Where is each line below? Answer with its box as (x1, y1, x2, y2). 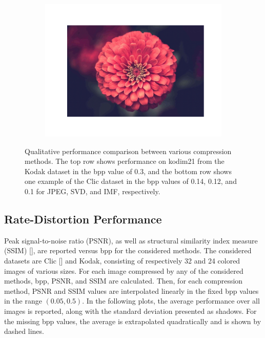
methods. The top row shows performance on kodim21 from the (25, 156, 225, 166)
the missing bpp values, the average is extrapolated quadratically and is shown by (4, 315, 261, 326)
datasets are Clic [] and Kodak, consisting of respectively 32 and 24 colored (4, 255, 240, 266)
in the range (4, 295, 42, 306)
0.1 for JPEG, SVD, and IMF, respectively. (25, 185, 160, 196)
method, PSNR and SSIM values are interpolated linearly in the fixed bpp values (4, 285, 259, 296)
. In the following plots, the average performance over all (82, 295, 260, 306)
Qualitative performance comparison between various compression (25, 145, 232, 156)
